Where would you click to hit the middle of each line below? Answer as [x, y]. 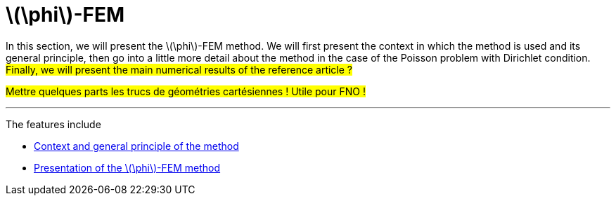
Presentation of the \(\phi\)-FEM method [127, 167]
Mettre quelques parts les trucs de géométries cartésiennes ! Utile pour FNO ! [186, 91]
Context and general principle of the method [136, 146]
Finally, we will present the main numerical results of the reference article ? [179, 69]
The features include [53, 124]
